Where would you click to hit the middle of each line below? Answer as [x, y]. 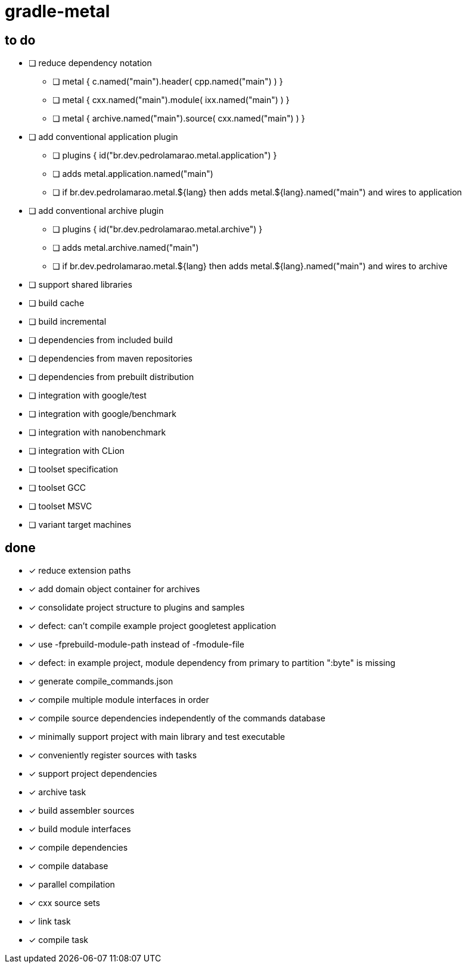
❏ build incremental [68, 322]
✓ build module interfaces [80, 829]
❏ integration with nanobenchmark [97, 432]
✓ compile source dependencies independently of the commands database [177, 718]
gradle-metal [58, 11]
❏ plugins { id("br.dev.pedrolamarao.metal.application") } [165, 155]
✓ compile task [59, 940]
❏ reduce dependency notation [90, 63]
